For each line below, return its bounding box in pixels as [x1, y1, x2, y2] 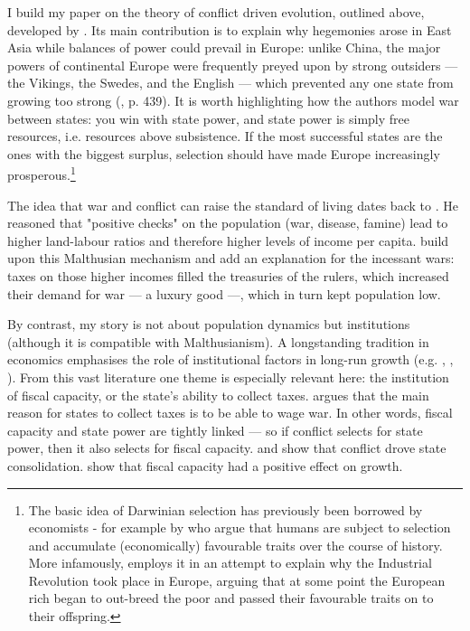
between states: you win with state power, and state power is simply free [7, 108, 410, 127]
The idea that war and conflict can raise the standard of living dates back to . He [7, 195, 458, 214]
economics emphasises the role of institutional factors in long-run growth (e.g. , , [7, 350, 454, 369]
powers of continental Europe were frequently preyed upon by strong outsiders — [7, 55, 458, 74]
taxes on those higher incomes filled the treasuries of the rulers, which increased [7, 266, 449, 285]
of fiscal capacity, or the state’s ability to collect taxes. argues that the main [7, 385, 429, 404]
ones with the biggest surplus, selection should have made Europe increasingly [7, 144, 440, 163]
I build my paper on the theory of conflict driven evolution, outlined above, [7, 3, 425, 21]
